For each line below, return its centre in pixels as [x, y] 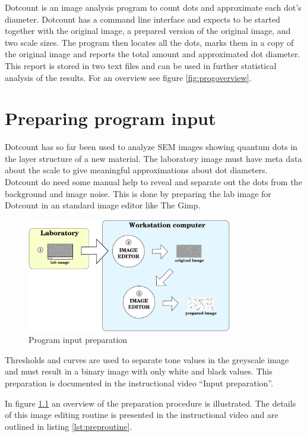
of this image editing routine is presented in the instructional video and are [142, 415]
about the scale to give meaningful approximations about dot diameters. [136, 170]
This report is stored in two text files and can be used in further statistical [141, 65]
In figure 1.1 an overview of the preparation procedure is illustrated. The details [151, 403]
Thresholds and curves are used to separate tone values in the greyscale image [147, 359]
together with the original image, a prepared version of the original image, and [148, 31]
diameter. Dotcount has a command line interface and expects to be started [143, 19]
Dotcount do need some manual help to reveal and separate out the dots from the [153, 182]
